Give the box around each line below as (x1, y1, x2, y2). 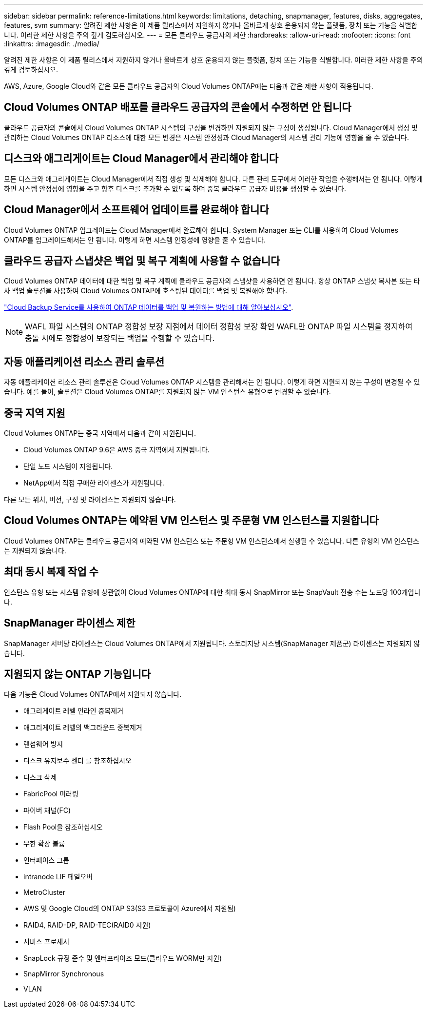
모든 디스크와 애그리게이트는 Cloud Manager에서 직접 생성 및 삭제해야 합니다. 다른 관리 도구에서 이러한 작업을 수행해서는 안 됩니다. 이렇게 (4, 174, 423, 183)
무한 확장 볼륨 (23, 839, 65, 848)
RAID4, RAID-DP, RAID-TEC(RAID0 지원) (23, 921, 151, 930)
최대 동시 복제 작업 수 (4, 566, 98, 578)
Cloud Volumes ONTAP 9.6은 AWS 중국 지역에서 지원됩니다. (23, 445, 210, 454)
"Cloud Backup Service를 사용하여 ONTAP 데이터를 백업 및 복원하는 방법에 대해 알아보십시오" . (4, 303, 293, 312)
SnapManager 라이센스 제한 (4, 617, 136, 629)
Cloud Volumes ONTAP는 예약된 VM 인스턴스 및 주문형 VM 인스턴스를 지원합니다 (4, 514, 379, 527)
